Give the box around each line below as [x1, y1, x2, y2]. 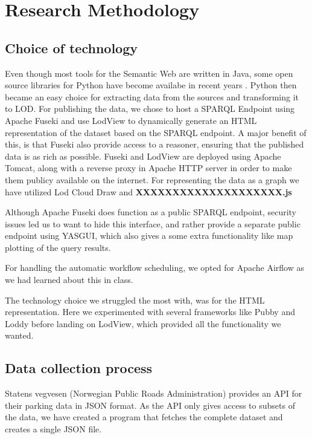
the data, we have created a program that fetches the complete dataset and [5, 411, 283, 423]
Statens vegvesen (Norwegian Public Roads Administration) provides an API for [5, 387, 302, 400]
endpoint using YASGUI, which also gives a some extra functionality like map [5, 229, 293, 242]
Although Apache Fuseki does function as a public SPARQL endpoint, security [5, 206, 297, 218]
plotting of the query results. [5, 241, 111, 253]
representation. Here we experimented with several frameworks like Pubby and [5, 305, 295, 318]
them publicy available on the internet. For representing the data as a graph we [5, 173, 299, 186]
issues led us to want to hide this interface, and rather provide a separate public [5, 217, 301, 230]
